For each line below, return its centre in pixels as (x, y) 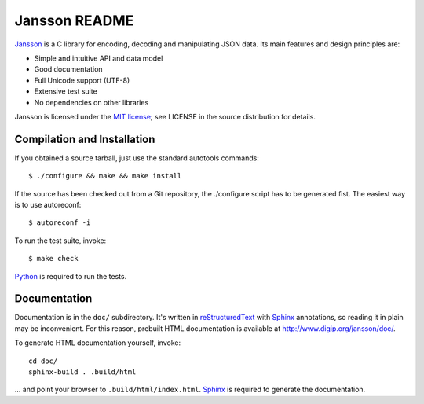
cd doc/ (43, 361)
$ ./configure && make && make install (105, 176)
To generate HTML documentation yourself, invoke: (97, 343)
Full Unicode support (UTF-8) (82, 80)
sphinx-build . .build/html (82, 372)
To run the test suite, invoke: (60, 241)
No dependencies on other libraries (91, 102)
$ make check (53, 259)
